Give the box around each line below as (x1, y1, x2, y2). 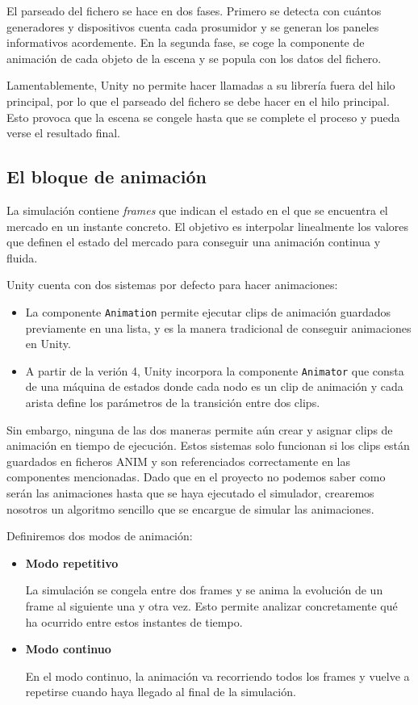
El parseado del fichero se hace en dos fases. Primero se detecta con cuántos (6, 2, 382, 19)
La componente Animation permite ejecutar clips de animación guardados (25, 303, 391, 320)
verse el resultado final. (6, 124, 121, 141)
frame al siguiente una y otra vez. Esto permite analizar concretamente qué (25, 597, 398, 614)
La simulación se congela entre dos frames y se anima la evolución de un (25, 581, 383, 598)
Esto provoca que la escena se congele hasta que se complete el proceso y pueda (6, 108, 400, 125)
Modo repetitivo (25, 554, 119, 571)
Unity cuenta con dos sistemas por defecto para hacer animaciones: (6, 276, 338, 293)
